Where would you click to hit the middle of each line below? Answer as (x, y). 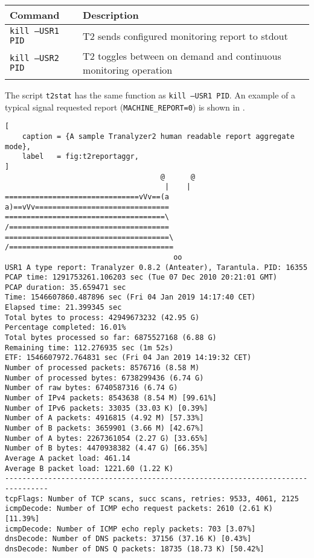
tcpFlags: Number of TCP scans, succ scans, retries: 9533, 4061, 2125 (152, 499)
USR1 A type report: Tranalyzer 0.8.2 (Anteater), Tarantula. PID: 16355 (156, 267)
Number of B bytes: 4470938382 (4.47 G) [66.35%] (107, 448)
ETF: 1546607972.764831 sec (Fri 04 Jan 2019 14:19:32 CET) (128, 358)
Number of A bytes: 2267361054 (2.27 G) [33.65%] (107, 438)
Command (35, 15)
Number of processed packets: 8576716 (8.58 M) (102, 368)
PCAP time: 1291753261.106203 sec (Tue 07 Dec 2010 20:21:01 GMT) (141, 277)
